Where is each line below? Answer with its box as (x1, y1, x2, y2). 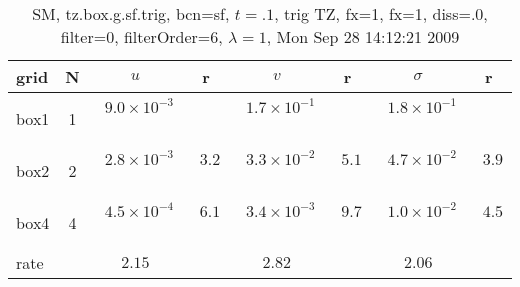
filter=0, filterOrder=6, (60, 25, 223, 48)
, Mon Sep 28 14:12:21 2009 (266, 25, 460, 48)
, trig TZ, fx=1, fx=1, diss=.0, (274, 2, 488, 25)
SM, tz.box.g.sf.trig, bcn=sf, (32, 2, 230, 25)
